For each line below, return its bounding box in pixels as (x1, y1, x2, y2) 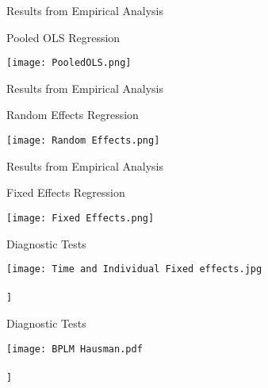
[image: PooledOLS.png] (6, 57, 132, 69)
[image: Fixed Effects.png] (6, 212, 155, 224)
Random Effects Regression (6, 106, 139, 123)
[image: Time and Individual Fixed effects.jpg (6, 263, 262, 275)
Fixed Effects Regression (6, 184, 125, 201)
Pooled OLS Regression (6, 29, 121, 45)
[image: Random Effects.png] (6, 135, 160, 147)
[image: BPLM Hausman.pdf (6, 343, 143, 355)
